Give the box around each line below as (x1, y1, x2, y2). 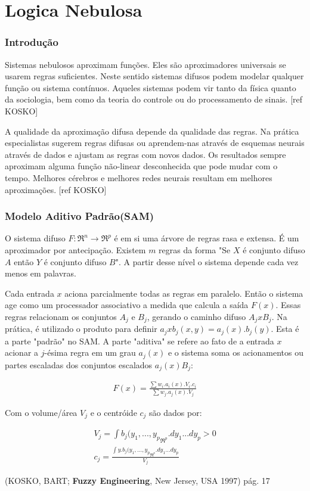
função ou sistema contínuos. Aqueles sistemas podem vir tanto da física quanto (5, 81, 296, 94)
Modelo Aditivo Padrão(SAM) (5, 209, 154, 223)
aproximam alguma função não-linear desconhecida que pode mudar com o (5, 160, 278, 172)
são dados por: (149, 406, 202, 418)
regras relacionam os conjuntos (5, 310, 117, 322)
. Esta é (271, 322, 299, 335)
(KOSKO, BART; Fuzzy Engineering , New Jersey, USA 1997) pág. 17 (5, 474, 270, 487)
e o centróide (90, 406, 137, 418)
